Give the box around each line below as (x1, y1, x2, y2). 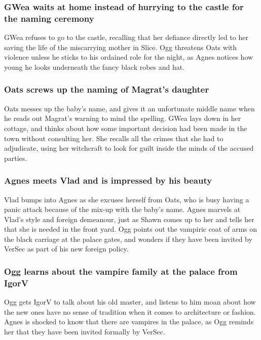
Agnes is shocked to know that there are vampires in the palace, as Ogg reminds (4, 316, 254, 327)
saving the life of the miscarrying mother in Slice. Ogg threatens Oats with (4, 41, 237, 52)
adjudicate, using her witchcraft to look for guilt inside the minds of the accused (4, 143, 254, 153)
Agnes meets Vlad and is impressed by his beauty (4, 174, 212, 187)
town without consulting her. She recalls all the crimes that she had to (4, 133, 223, 143)
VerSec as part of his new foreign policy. (4, 243, 129, 254)
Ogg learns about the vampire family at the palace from (4, 265, 238, 277)
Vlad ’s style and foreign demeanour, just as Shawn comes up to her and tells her (4, 214, 254, 224)
